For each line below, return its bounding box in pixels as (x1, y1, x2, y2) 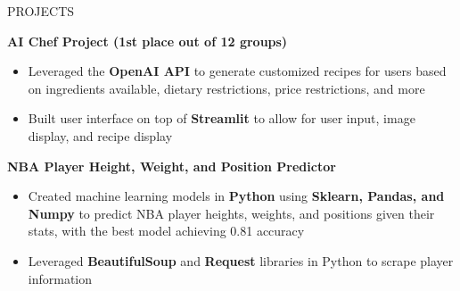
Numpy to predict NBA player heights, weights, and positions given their (28, 204, 435, 222)
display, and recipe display (28, 126, 173, 145)
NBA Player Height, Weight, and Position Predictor (7, 156, 336, 175)
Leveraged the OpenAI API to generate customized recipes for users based (28, 62, 447, 80)
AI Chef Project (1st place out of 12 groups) (7, 31, 288, 50)
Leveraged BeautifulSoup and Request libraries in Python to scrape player (28, 251, 454, 270)
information (28, 269, 93, 287)
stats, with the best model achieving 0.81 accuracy (28, 221, 305, 240)
